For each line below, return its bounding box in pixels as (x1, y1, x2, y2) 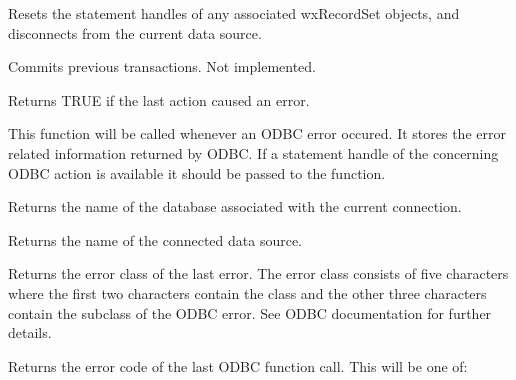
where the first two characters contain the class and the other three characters (8, 282, 487, 303)
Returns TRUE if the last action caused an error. (8, 89, 310, 110)
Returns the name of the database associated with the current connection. (8, 196, 462, 217)
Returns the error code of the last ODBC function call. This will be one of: (8, 355, 468, 376)
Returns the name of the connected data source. (8, 229, 303, 250)
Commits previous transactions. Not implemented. (8, 56, 316, 77)
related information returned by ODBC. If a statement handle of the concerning (8, 142, 499, 163)
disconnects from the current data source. (8, 22, 262, 43)
